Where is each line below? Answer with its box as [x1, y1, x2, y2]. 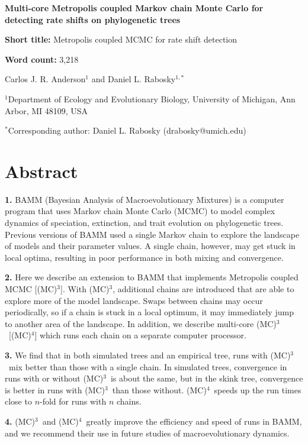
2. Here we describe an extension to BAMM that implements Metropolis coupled [5, 271, 299, 283]
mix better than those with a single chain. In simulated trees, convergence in [8, 360, 287, 373]
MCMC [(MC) [5, 283, 57, 295]
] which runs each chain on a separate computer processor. [34, 329, 246, 341]
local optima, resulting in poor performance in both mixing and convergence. [5, 251, 284, 263]
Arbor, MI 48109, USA [5, 104, 88, 117]
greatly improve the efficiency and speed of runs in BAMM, [86, 415, 302, 427]
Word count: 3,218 [5, 53, 79, 65]
